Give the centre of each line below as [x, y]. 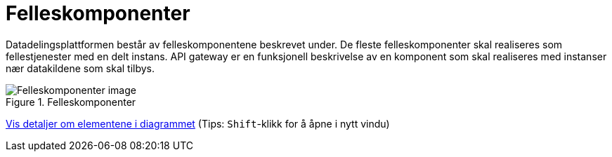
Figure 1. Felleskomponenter [71, 102]
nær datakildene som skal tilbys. [80, 68]
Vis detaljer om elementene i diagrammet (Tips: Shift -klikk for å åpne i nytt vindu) [198, 123]
